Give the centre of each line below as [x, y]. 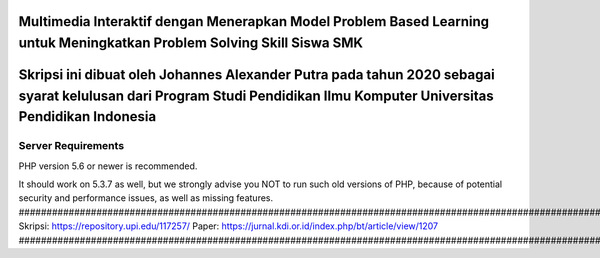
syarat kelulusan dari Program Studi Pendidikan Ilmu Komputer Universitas [256, 95]
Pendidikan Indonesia [87, 116]
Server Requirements [71, 146]
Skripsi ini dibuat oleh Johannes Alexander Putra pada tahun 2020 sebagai [256, 75]
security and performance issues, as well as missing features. [146, 198]
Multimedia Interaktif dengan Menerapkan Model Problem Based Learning [254, 21]
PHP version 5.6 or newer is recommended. [108, 166]
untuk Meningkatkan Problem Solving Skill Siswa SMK [191, 43]
